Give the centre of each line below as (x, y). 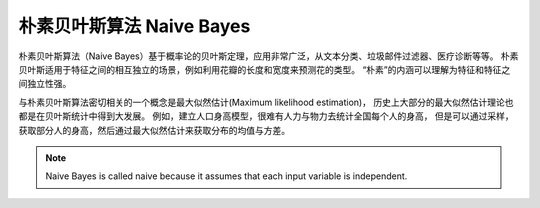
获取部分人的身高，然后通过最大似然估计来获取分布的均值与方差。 (154, 130)
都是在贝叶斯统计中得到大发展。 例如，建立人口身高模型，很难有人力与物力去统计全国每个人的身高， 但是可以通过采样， (266, 116)
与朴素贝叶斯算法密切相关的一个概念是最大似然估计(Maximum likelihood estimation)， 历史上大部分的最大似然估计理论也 (266, 102)
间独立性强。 (45, 84)
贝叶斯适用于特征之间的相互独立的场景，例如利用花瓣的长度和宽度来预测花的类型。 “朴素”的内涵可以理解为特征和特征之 (264, 69)
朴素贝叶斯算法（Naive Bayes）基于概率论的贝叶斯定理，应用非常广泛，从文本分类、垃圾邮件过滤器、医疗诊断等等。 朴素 (268, 56)
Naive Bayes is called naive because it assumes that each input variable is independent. (226, 176)
